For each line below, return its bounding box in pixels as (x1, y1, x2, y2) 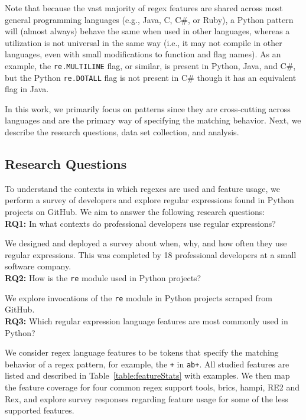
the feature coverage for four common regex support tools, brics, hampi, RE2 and (5, 380, 300, 393)
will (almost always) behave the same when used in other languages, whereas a (5, 25, 290, 37)
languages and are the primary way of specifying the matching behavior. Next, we (5, 114, 301, 126)
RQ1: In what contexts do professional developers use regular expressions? (5, 217, 276, 229)
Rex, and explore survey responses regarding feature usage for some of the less (5, 392, 288, 405)
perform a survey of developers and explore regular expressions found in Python (5, 194, 294, 206)
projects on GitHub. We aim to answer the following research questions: (5, 206, 265, 218)
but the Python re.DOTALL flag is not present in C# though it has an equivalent (5, 71, 297, 83)
